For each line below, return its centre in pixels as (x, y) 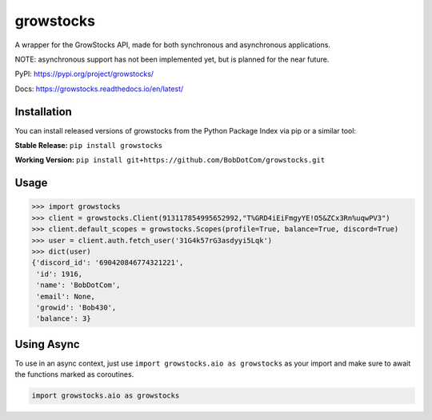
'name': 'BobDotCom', (78, 285)
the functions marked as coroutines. (74, 374)
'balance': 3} (64, 319)
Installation (43, 112)
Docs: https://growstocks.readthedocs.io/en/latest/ (99, 89)
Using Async (47, 344)
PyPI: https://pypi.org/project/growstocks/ (84, 74)
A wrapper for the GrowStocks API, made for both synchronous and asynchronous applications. (173, 45)
